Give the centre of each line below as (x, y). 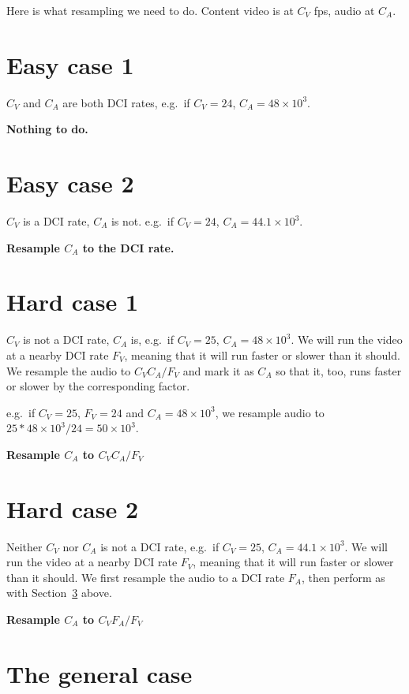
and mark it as (218, 370)
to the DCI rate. (128, 247)
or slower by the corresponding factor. (98, 386)
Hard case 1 (72, 302)
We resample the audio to (69, 370)
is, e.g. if (152, 340)
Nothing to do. (47, 129)
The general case (99, 673)
